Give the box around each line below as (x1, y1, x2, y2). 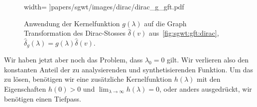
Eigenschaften (4, 84, 46, 94)
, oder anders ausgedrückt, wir (159, 84, 252, 94)
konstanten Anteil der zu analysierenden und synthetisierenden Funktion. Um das (4, 64, 254, 74)
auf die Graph (144, 18, 187, 28)
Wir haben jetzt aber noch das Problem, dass (4, 54, 143, 65)
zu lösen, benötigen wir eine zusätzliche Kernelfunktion (4, 74, 172, 84)
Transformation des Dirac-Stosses (24, 28, 126, 38)
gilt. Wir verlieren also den (167, 54, 249, 65)
